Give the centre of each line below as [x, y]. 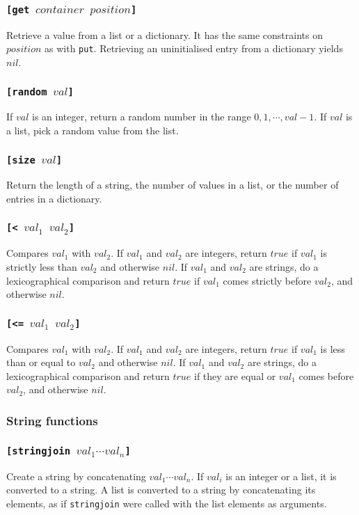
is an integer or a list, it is [281, 476]
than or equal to [41, 362]
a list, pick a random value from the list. [93, 130]
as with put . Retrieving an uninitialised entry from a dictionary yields [194, 48]
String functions [52, 420]
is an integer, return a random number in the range [142, 117]
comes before [326, 375]
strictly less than [42, 266]
